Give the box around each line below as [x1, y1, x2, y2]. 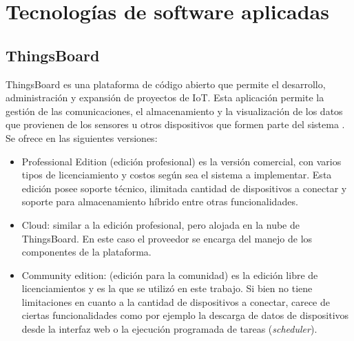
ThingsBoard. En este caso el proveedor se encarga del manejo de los [21, 231, 313, 245]
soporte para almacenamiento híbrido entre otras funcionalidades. [21, 194, 298, 209]
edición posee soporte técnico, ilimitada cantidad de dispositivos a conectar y [21, 180, 347, 195]
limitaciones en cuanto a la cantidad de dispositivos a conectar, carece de [21, 294, 330, 309]
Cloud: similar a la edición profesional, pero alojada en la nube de [21, 217, 300, 231]
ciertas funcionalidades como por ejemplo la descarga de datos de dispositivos [21, 308, 349, 322]
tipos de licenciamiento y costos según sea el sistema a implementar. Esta [21, 167, 332, 182]
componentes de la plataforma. [21, 245, 152, 259]
